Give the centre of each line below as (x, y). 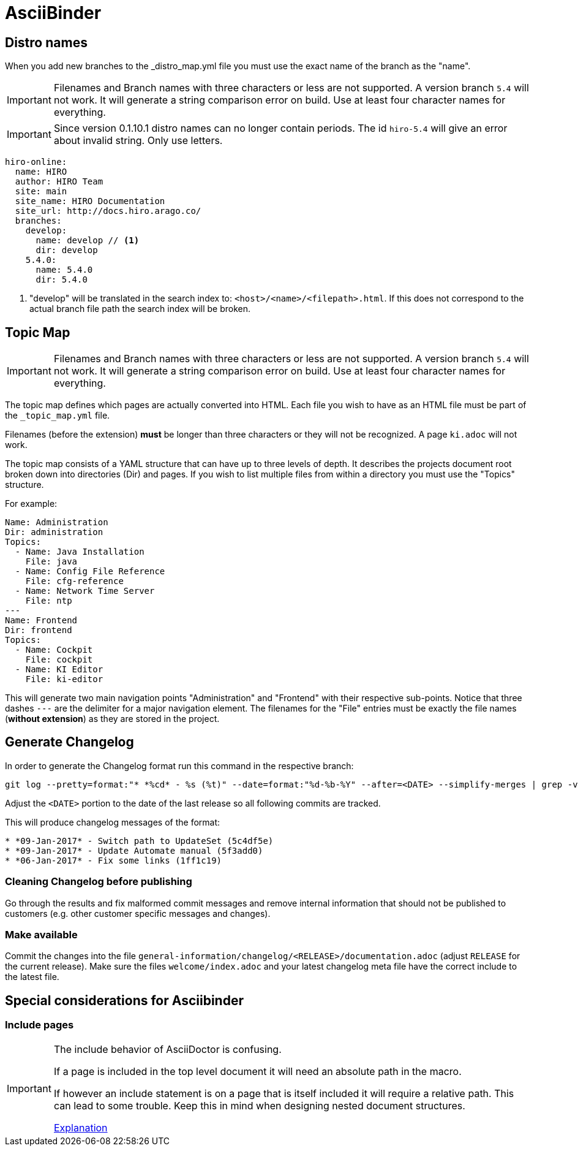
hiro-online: (36, 162)
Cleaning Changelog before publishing (99, 882)
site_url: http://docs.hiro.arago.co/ (108, 211)
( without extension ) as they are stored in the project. (112, 719)
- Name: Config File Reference (90, 572)
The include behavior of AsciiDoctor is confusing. (167, 1049)
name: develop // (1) (88, 241)
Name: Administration (57, 522)
